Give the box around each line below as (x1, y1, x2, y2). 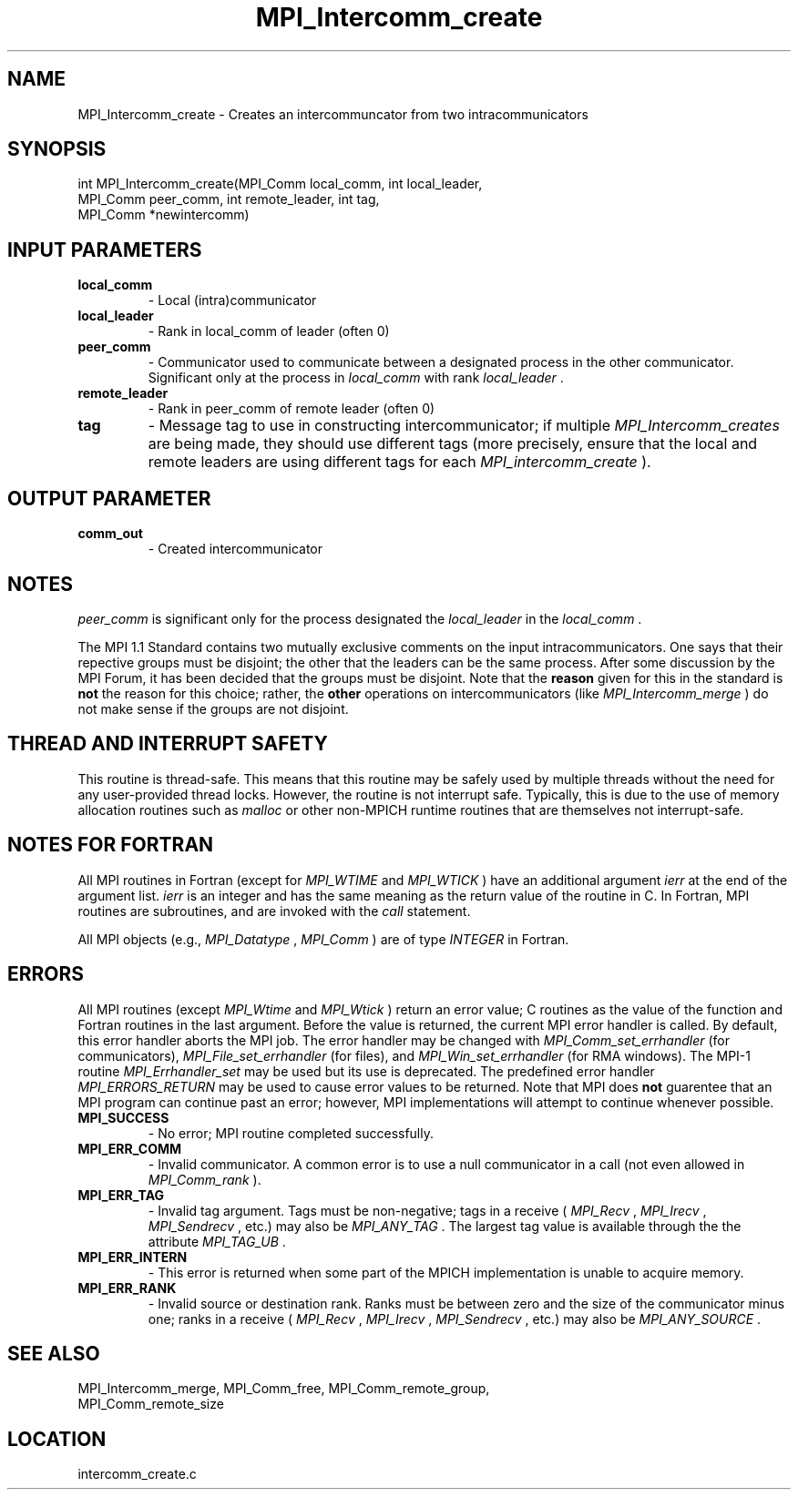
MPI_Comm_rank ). (148, 1171, 261, 1187)
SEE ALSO (7, 1341, 100, 1365)
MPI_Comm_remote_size (77, 1396, 224, 1412)
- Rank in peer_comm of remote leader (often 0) (148, 401, 435, 417)
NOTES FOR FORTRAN (7, 833, 214, 857)
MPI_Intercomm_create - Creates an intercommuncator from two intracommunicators (77, 106, 588, 122)
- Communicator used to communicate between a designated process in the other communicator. (148, 354, 734, 371)
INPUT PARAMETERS (7, 238, 202, 261)
